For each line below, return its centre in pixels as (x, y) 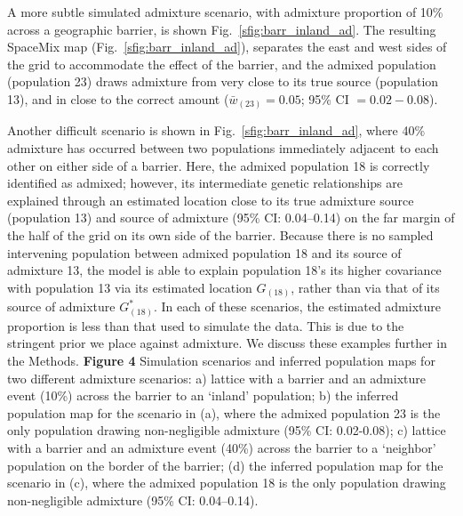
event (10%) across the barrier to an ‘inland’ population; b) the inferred (203, 395)
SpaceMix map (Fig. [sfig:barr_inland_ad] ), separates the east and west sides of (227, 47)
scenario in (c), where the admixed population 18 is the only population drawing (227, 483)
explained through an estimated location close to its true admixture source (211, 200)
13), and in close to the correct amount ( (118, 98)
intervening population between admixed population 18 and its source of (204, 252)
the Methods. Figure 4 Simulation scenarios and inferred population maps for (221, 361)
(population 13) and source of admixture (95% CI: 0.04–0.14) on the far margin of (231, 218)
